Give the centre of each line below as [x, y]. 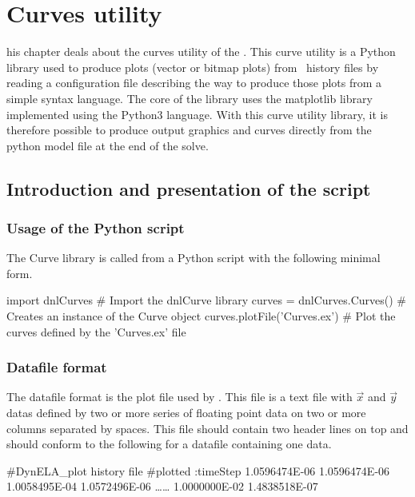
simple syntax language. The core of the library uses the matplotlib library [190, 98]
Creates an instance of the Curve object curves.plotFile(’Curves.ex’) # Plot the [201, 316]
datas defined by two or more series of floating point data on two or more [186, 413]
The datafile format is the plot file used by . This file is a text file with [180, 397]
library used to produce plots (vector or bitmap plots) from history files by [193, 67]
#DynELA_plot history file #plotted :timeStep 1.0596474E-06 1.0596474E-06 [198, 470]
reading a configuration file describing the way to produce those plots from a [194, 83]
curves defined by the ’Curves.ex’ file [96, 331]
